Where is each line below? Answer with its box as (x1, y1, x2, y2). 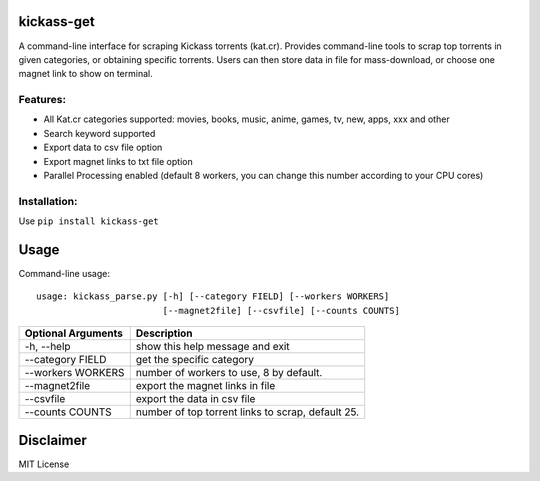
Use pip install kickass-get (18, 215, 159, 227)
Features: (18, 93, 67, 107)
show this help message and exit (135, 340, 290, 354)
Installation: (18, 194, 78, 208)
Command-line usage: (18, 268, 110, 280)
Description (135, 326, 193, 340)
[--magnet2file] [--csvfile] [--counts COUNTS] (162, 305, 400, 316)
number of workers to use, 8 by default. (135, 366, 323, 380)
